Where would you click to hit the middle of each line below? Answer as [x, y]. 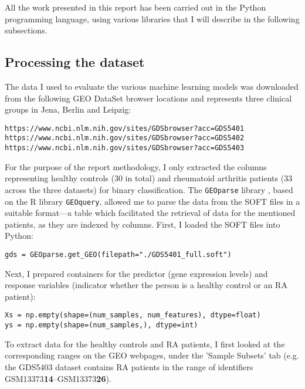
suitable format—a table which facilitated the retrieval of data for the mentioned [150, 213]
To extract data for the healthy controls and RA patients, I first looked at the [145, 344]
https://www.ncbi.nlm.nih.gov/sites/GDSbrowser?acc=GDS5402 [125, 138]
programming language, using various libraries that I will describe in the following [152, 18]
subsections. [26, 30]
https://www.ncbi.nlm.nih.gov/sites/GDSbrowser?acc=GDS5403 [125, 148]
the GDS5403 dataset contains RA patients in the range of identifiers [129, 366]
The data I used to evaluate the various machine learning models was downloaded [152, 86]
